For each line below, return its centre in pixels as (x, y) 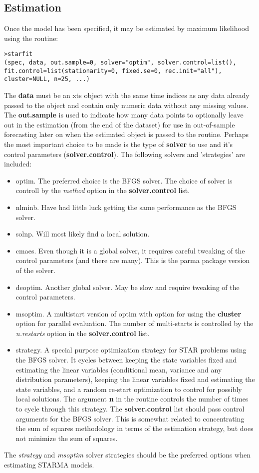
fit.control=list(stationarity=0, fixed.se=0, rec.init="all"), (113, 71)
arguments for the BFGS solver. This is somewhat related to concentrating (130, 418)
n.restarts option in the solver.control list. (83, 333)
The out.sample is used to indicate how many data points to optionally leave (124, 115)
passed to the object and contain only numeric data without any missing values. (126, 105)
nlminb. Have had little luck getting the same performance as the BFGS (126, 207)
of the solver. (35, 270)
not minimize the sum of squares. (67, 438)
